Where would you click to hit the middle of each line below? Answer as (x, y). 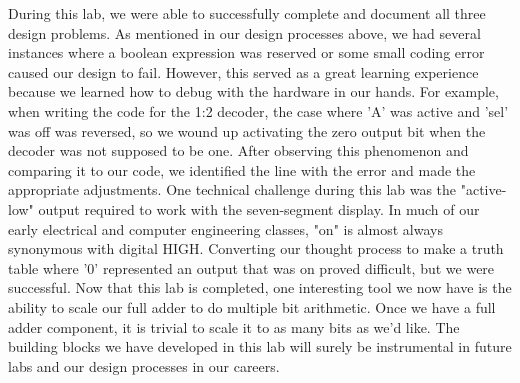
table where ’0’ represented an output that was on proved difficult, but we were (251, 267)
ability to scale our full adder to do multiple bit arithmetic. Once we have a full (252, 306)
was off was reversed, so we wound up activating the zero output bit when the (247, 130)
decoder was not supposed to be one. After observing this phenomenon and (238, 150)
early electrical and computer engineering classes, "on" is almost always (225, 228)
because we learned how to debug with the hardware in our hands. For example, (253, 91)
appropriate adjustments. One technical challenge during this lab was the (232, 189)
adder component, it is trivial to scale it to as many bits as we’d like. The (234, 326)
